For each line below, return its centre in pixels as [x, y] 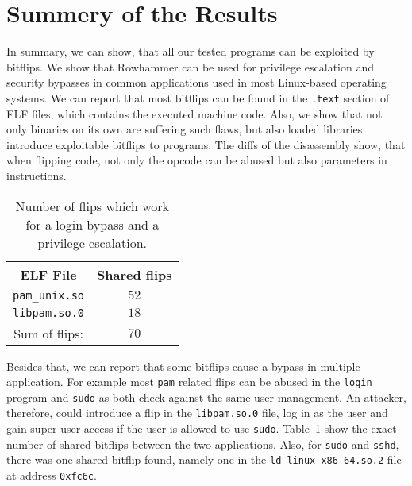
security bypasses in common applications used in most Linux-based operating [196, 82]
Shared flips [135, 274]
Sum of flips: [48, 333]
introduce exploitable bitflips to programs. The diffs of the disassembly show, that [206, 144]
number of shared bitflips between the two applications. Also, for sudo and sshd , [203, 444]
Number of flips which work [92, 206]
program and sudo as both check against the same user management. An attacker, [206, 397]
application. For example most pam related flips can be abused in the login [189, 382]
